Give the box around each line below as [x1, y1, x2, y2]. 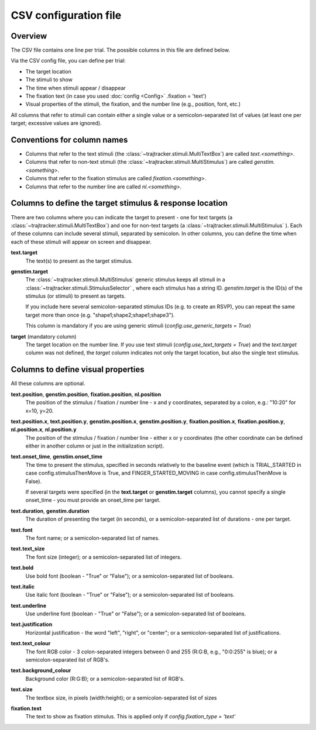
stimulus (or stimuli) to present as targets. [25, 292, 126, 299]
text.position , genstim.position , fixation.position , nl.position [11, 391, 162, 398]
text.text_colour [11, 640, 51, 647]
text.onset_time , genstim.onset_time [11, 453, 102, 460]
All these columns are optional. [11, 380, 85, 387]
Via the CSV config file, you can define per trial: [11, 57, 126, 64]
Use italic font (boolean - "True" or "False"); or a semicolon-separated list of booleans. [25, 591, 235, 598]
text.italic [11, 583, 35, 590]
